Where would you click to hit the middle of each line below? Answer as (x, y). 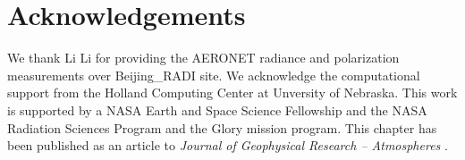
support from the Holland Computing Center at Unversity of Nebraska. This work (232, 93)
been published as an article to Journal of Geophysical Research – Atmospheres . (228, 145)
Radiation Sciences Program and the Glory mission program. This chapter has (222, 127)
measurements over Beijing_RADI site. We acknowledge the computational (214, 75)
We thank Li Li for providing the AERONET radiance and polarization (203, 58)
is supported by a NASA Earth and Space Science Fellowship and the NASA (217, 109)
